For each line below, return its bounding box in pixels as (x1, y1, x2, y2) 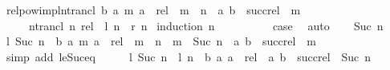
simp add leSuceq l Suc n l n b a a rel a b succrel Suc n (6, 48, 372, 64)
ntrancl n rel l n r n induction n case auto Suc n (28, 17, 384, 33)
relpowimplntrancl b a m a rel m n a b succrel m (6, 2, 301, 17)
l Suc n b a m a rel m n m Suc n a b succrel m (6, 33, 316, 49)
